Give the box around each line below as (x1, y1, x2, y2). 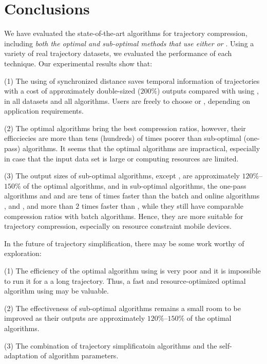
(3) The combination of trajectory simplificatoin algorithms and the (4, 340, 217, 351)
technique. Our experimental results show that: (4, 58, 152, 68)
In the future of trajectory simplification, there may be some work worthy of (4, 238, 244, 248)
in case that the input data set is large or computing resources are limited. (4, 153, 239, 163)
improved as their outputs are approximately (4, 313, 145, 323)
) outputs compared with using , (157, 85, 259, 96)
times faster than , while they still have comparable (81, 201, 243, 211)
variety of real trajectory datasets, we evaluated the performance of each (4, 48, 232, 59)
